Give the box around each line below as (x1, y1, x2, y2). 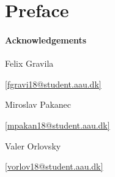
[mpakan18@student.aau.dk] (5, 118, 110, 131)
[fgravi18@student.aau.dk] (5, 77, 102, 90)
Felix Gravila (5, 57, 54, 70)
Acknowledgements (5, 33, 87, 46)
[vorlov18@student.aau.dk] (5, 160, 103, 173)
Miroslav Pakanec (5, 98, 72, 111)
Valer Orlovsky (5, 139, 61, 152)
